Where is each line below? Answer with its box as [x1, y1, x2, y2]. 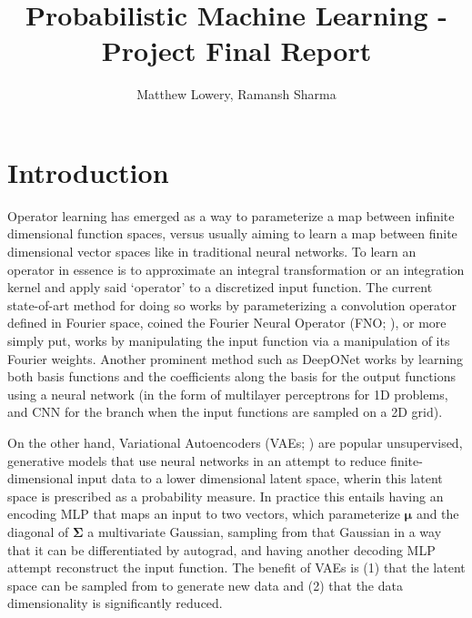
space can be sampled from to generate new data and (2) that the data [7, 575, 403, 594]
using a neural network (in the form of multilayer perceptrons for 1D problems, [7, 384, 448, 403]
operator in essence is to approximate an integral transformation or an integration [7, 259, 465, 279]
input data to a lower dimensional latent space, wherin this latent [77, 469, 443, 488]
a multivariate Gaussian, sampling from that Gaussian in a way [87, 522, 442, 541]
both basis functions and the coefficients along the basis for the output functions [7, 367, 456, 386]
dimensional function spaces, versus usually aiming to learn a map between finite [7, 224, 457, 243]
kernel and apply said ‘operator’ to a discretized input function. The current [7, 278, 433, 297]
